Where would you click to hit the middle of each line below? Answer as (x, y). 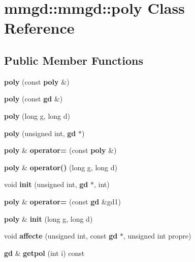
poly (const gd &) (34, 99)
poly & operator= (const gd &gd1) (62, 201)
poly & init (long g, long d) (48, 218)
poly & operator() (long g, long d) (61, 167)
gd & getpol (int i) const (44, 253)
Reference (39, 28)
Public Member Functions (74, 60)
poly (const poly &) (37, 81)
